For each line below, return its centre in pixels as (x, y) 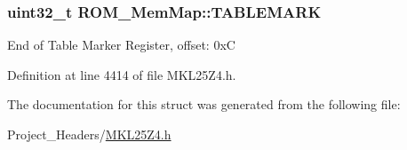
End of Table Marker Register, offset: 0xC (121, 45)
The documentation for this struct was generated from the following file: (204, 104)
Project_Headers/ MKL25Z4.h (89, 134)
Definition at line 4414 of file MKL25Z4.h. (122, 74)
